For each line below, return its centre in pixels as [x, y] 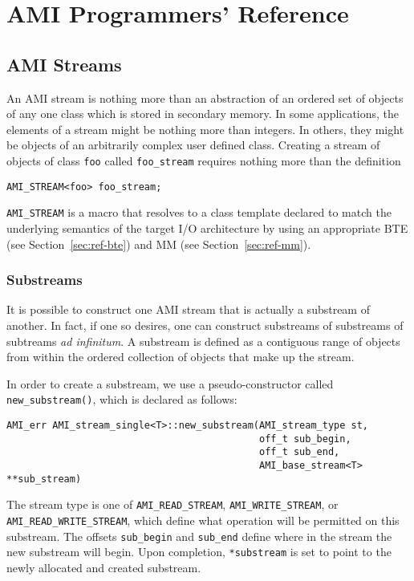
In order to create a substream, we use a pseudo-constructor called [170, 383]
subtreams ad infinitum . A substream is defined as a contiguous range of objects [203, 341]
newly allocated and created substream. [104, 567]
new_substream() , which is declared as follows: [122, 399]
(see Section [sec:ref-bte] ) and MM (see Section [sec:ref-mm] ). [159, 244]
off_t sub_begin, [305, 439]
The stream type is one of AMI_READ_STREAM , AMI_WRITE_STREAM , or [172, 504]
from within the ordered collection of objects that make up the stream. [181, 357]
